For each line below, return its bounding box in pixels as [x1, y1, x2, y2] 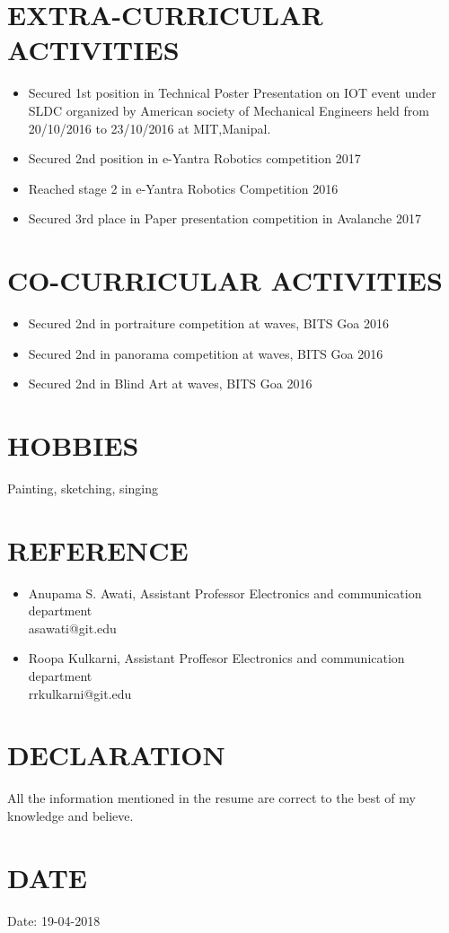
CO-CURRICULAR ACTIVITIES [7, 262, 443, 299]
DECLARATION [7, 737, 225, 773]
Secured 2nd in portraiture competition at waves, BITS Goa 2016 [28, 314, 389, 332]
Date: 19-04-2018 [7, 911, 101, 929]
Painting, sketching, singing [7, 478, 158, 497]
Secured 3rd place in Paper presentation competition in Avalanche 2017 [28, 209, 421, 228]
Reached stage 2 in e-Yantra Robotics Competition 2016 [28, 179, 339, 197]
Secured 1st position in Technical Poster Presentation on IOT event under [28, 83, 436, 102]
